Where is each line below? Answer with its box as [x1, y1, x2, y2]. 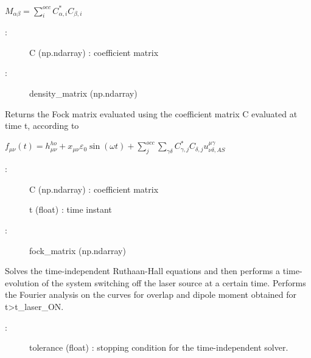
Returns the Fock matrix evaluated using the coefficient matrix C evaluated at [5, 107, 298, 120]
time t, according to [5, 119, 79, 132]
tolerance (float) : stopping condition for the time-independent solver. [29, 341, 288, 354]
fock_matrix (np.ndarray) [29, 244, 126, 256]
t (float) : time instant [29, 203, 112, 216]
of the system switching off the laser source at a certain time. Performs [41, 276, 306, 289]
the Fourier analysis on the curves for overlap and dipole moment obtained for [5, 288, 297, 301]
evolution [5, 276, 40, 289]
